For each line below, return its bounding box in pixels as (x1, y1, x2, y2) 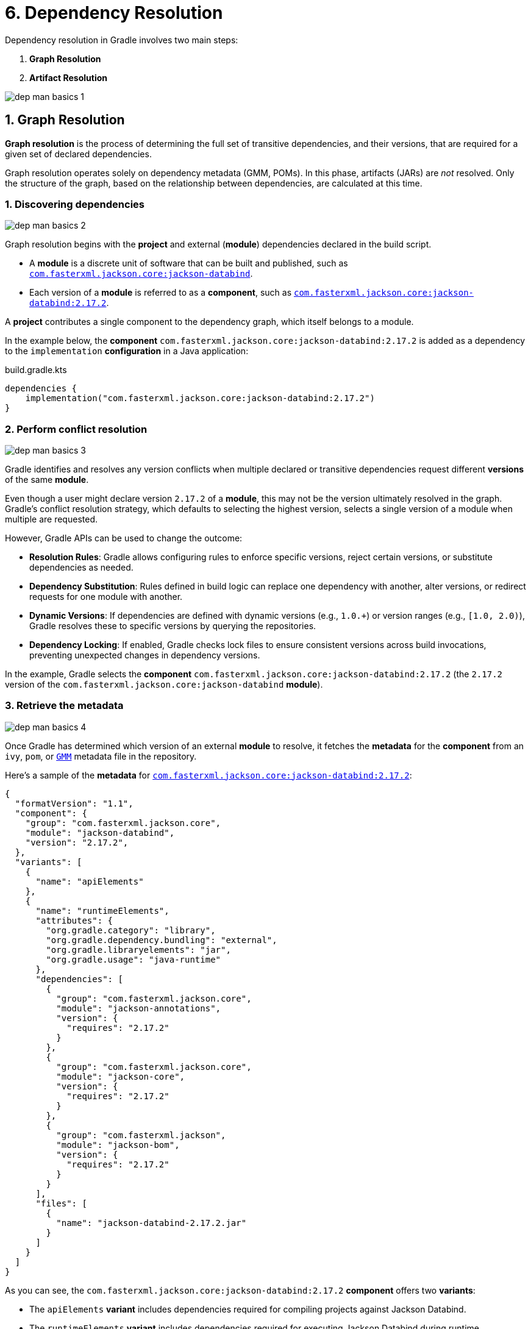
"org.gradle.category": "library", (46, 925, 216, 935)
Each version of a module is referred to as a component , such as (29, 287, 292, 298)
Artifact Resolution (29, 72, 107, 83)
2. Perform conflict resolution (5, 422, 148, 435)
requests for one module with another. (29, 591, 183, 602)
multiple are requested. (5, 514, 98, 525)
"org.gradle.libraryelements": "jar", (46, 944, 231, 955)
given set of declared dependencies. (5, 148, 152, 159)
